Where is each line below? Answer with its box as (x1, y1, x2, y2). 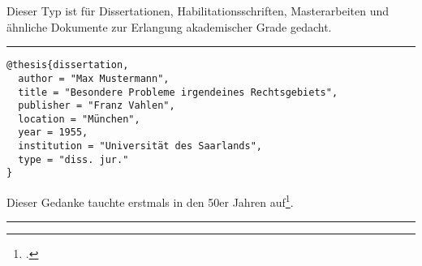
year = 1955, (18, 127, 88, 139)
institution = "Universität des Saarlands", (18, 140, 262, 152)
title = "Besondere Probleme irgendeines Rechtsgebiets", (18, 86, 338, 98)
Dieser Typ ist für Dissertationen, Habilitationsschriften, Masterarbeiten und (6, 2, 389, 19)
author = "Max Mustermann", (18, 72, 170, 84)
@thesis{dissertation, (6, 59, 129, 71)
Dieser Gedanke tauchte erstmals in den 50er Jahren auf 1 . (6, 191, 294, 210)
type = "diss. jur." (18, 153, 129, 165)
